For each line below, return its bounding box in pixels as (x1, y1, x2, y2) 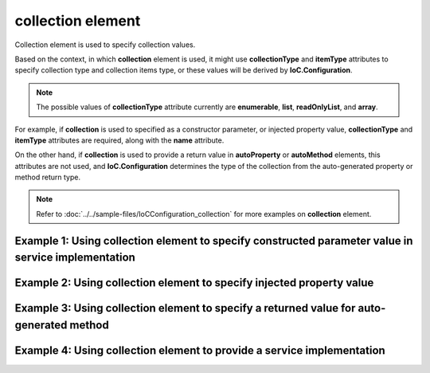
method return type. (14, 172, 81, 183)
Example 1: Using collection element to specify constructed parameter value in (14, 234, 413, 247)
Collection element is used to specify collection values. (14, 40, 196, 49)
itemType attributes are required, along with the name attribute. (14, 135, 225, 145)
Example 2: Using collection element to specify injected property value (14, 276, 374, 290)
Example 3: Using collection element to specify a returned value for (14, 301, 356, 315)
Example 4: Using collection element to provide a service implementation (14, 344, 385, 357)
